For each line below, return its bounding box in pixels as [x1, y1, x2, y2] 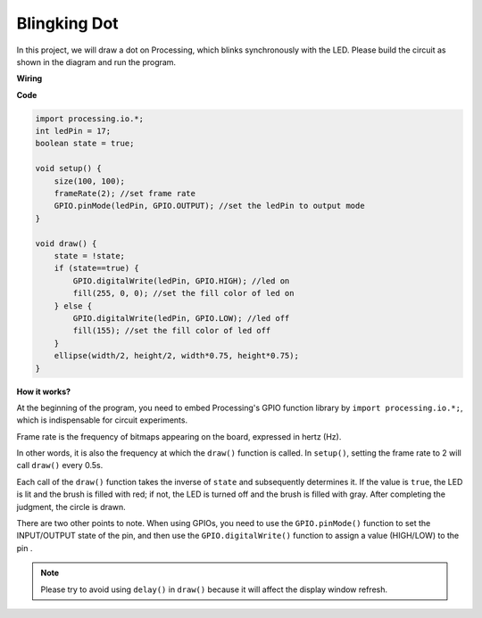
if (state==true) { [54, 263, 140, 274]
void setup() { [35, 163, 102, 174]
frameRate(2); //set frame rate [54, 188, 196, 199]
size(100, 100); [54, 176, 125, 186]
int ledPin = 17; [35, 126, 112, 136]
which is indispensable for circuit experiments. [16, 415, 187, 425]
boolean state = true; [35, 138, 135, 149]
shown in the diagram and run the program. [16, 56, 177, 67]
